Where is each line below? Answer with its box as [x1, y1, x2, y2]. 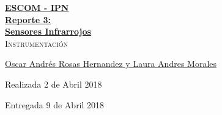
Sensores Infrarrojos [5, 25, 91, 38]
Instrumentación [5, 37, 68, 49]
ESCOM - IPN [5, 1, 69, 13]
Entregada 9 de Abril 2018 [5, 98, 105, 111]
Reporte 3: [5, 13, 51, 26]
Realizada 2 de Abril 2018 [5, 77, 102, 90]
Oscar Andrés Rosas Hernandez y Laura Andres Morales [5, 57, 217, 70]
